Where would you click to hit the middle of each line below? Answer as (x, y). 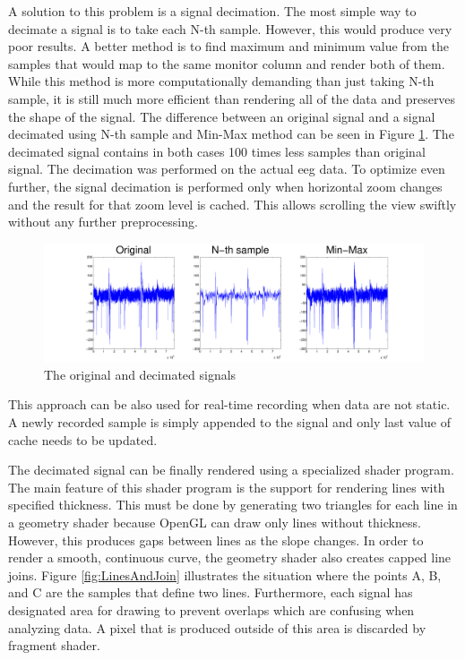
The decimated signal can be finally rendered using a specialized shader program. (231, 470)
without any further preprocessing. (103, 222)
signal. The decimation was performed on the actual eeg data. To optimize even (227, 169)
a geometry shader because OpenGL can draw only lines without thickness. (215, 522)
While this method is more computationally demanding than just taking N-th (221, 81)
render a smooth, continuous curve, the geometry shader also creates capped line (230, 557)
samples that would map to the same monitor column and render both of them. (227, 63)
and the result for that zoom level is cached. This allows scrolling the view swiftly (232, 204)
